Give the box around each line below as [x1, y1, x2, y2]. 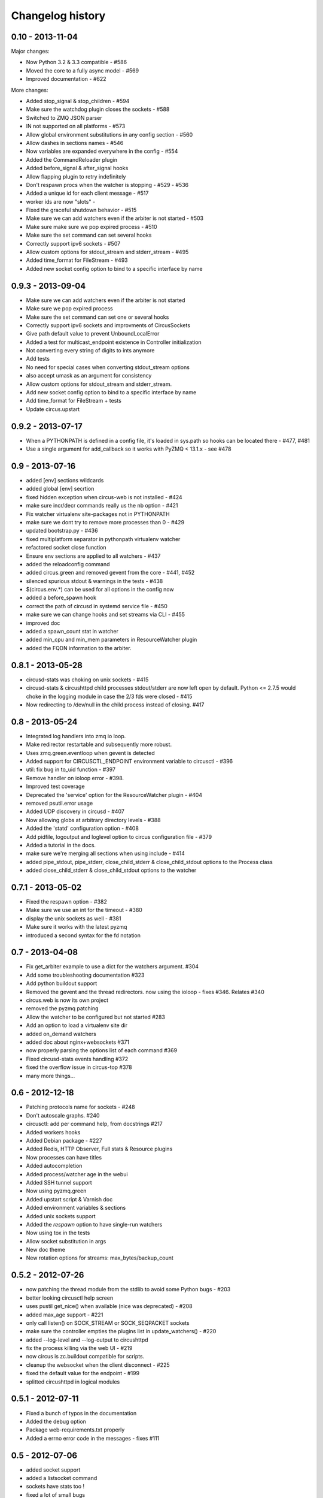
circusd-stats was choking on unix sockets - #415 [26, 676, 149, 683]
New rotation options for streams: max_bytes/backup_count [26, 1254, 173, 1261]
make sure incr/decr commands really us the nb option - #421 [26, 502, 179, 509]
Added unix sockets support [26, 1212, 96, 1219]
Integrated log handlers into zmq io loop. [26, 732, 126, 739]
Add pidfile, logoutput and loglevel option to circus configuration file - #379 [26, 833, 212, 840]
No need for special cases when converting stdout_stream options [26, 363, 190, 371]
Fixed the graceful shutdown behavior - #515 [26, 207, 137, 214]
